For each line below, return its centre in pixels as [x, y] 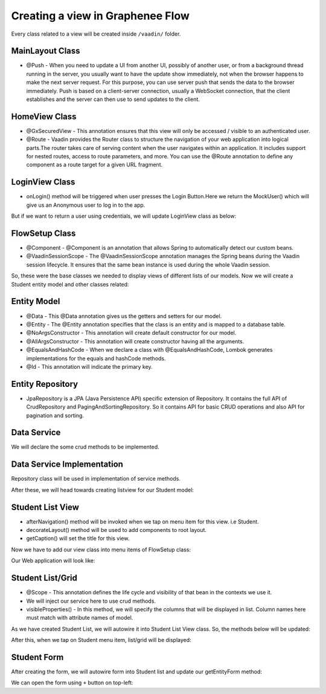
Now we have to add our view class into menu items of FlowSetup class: [101, 550]
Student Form [37, 657]
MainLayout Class [46, 51]
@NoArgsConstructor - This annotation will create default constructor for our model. [131, 333]
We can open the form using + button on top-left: [72, 683]
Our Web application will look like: [53, 561]
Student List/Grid [44, 578]
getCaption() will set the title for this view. [78, 539]
